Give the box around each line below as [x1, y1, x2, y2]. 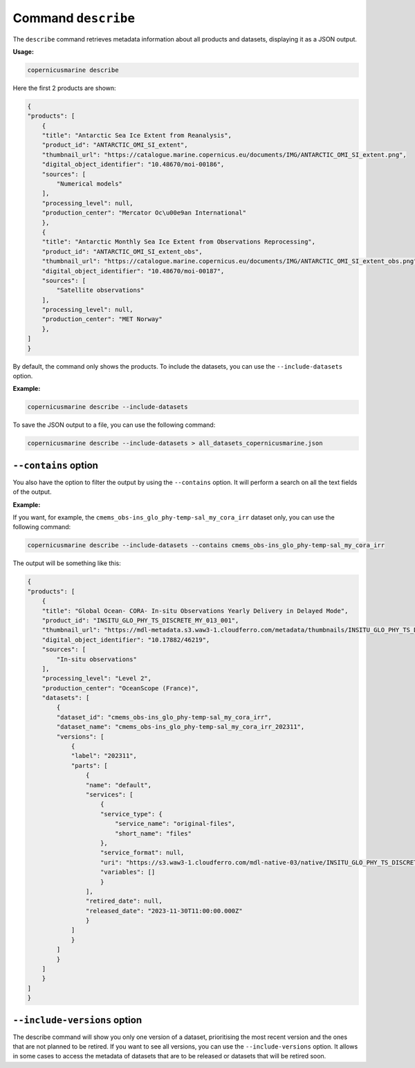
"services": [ [85, 791, 134, 798]
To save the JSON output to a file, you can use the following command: [12, 421, 216, 429]
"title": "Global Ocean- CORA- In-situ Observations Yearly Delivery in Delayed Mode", [41, 607, 349, 615]
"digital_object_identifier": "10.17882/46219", [41, 636, 210, 643]
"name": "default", [85, 781, 152, 789]
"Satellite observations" [56, 286, 145, 294]
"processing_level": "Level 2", [41, 674, 152, 683]
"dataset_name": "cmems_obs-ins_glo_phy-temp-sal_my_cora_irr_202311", [56, 723, 305, 731]
